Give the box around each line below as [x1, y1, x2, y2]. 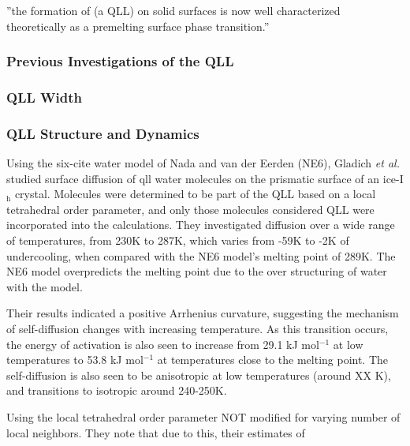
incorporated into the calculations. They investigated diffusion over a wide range [6, 216, 395, 233]
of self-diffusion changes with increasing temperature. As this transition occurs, [6, 320, 389, 337]
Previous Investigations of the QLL [6, 51, 234, 71]
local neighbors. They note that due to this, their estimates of [6, 424, 305, 440]
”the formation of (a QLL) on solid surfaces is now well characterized [6, 2, 341, 18]
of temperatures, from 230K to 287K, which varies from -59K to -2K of [6, 232, 349, 249]
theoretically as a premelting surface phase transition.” [6, 17, 270, 34]
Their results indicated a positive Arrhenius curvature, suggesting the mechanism [6, 305, 399, 321]
